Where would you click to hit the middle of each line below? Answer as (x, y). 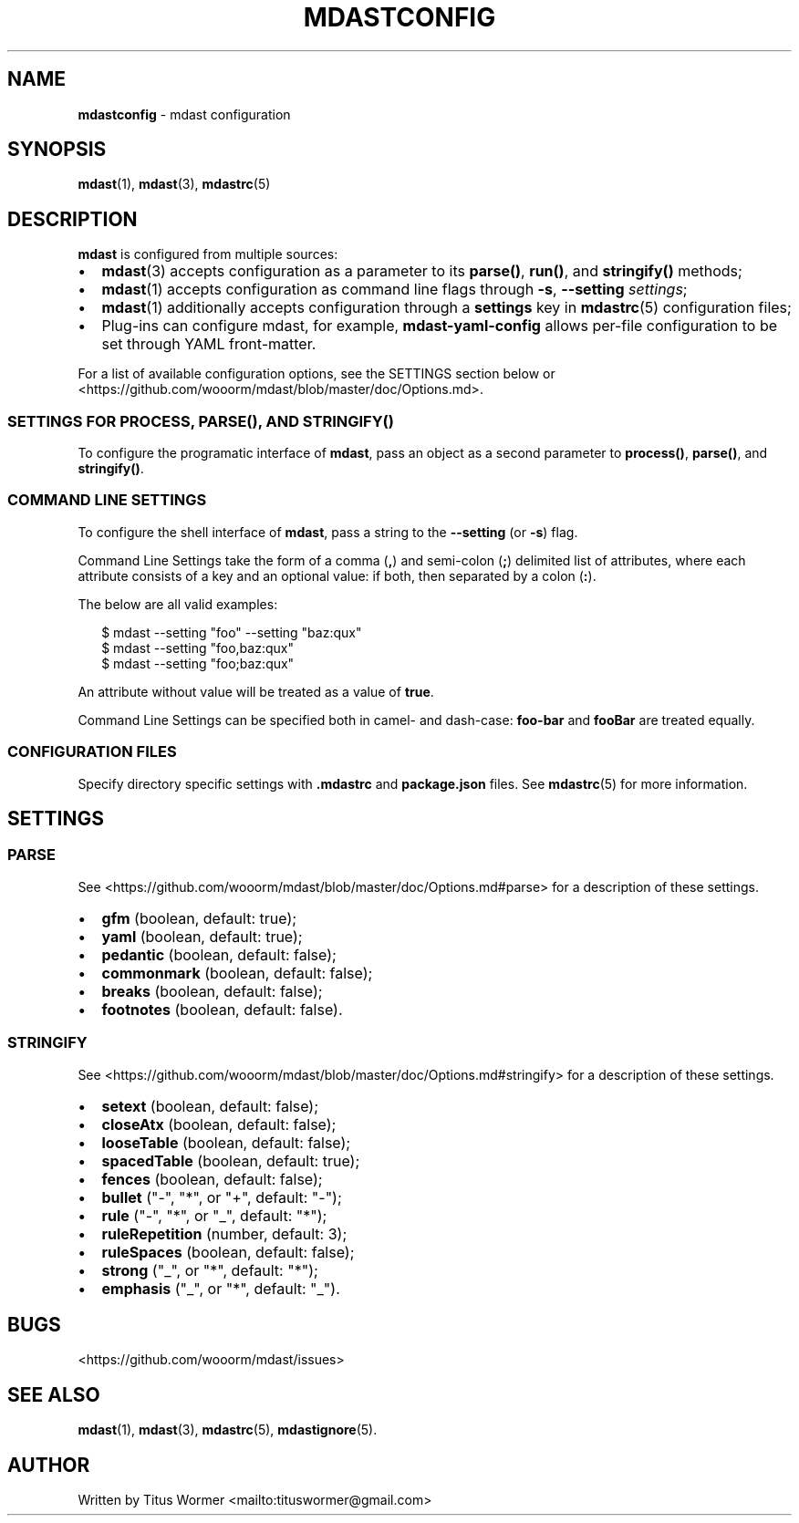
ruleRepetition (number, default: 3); (224, 1233)
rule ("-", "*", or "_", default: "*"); (214, 1215)
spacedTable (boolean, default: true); (231, 1160)
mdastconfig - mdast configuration (184, 114)
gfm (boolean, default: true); (199, 918)
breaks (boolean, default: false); (212, 991)
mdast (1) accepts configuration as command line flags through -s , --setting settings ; (394, 290)
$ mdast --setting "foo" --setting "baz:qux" (232, 632)
